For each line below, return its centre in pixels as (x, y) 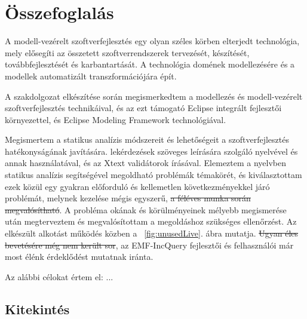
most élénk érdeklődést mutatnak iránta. (79, 257)
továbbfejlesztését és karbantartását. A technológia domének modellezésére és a (150, 64)
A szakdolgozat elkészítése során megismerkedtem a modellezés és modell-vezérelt (154, 96)
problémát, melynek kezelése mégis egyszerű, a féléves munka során (128, 198)
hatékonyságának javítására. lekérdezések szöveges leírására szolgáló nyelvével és (151, 151)
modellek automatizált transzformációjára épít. (91, 76)
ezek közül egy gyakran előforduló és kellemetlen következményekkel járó (137, 186)
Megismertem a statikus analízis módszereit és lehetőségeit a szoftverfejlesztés (147, 139)
